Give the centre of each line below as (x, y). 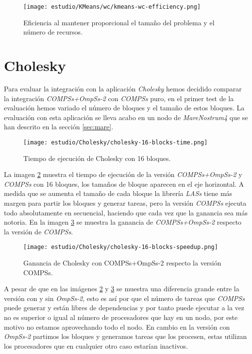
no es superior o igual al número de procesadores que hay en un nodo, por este (121, 317)
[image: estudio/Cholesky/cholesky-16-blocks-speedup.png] (121, 247)
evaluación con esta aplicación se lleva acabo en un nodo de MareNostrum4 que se (126, 117)
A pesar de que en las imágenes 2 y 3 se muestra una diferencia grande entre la (122, 289)
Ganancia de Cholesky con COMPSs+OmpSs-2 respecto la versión (122, 263)
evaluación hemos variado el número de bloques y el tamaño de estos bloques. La (124, 108)
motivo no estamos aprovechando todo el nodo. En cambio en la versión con (117, 327)
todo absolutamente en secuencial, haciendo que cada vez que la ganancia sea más (126, 212)
